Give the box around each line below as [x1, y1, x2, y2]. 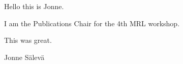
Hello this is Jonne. [4, 1, 64, 11]
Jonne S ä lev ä [4, 51, 45, 62]
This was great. [4, 35, 52, 45]
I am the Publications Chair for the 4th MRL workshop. [4, 18, 180, 28]
